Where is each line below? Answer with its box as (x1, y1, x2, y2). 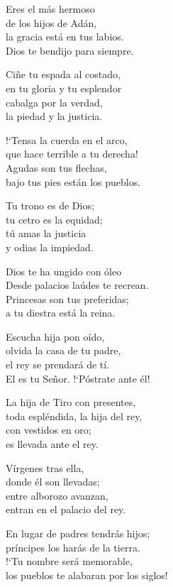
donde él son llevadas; (6, 474, 100, 489)
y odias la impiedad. (6, 239, 94, 254)
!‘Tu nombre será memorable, (6, 554, 133, 569)
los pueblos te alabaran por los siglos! (6, 567, 168, 582)
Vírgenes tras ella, (6, 460, 84, 475)
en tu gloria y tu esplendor (6, 80, 122, 95)
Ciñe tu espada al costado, (6, 67, 121, 82)
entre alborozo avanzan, (6, 488, 108, 503)
